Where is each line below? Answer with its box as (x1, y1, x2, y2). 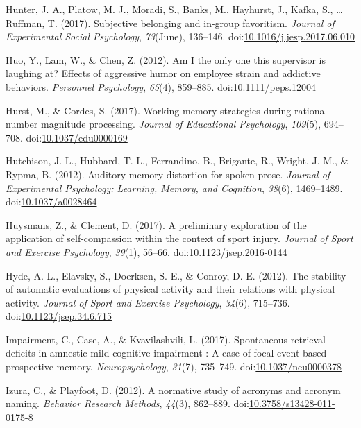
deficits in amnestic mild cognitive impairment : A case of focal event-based (6, 345, 327, 360)
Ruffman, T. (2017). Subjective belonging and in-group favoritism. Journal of (6, 15, 335, 30)
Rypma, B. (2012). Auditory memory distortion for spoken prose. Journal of (6, 166, 330, 181)
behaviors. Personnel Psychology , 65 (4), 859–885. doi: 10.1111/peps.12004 (6, 79, 317, 94)
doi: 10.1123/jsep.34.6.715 (6, 309, 112, 323)
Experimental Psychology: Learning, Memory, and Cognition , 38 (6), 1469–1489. (6, 180, 343, 195)
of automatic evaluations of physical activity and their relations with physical (6, 282, 335, 296)
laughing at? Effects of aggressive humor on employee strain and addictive (6, 66, 321, 80)
